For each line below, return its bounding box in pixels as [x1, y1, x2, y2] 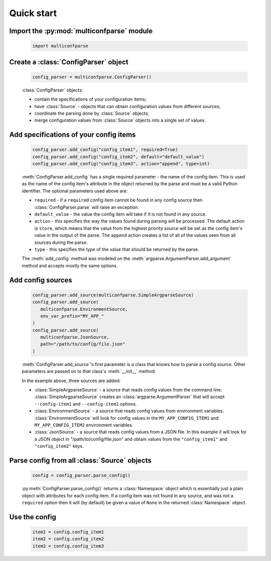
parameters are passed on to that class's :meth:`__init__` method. [22, 368, 156, 375]
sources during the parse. [34, 239, 88, 245]
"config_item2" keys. [34, 443, 84, 449]
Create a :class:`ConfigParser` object [9, 58, 128, 66]
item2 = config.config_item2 [32, 536, 104, 542]
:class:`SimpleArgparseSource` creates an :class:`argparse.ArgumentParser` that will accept [34, 394, 225, 400]
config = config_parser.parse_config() [32, 473, 130, 479]
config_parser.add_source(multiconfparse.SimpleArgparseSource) [32, 292, 194, 298]
